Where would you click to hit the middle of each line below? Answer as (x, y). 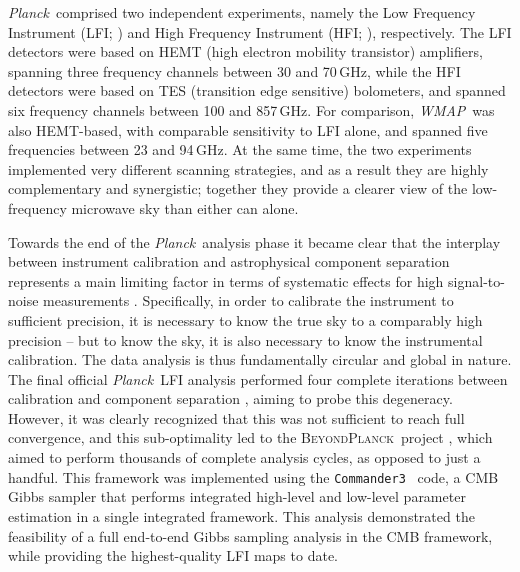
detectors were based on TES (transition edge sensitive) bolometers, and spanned (257, 90)
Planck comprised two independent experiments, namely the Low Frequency (242, 12)
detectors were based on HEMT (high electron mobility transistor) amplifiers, (245, 51)
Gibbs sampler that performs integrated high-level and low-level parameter (237, 496)
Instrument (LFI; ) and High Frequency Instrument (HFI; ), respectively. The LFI (260, 31)
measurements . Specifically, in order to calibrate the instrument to (248, 300)
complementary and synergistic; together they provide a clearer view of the (238, 188)
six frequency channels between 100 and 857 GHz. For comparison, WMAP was (251, 109)
